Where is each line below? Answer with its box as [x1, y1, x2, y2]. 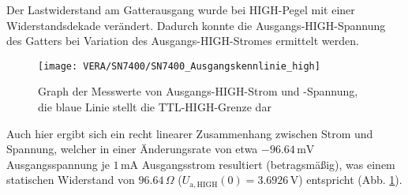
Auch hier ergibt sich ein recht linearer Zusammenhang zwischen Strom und [6, 125, 373, 141]
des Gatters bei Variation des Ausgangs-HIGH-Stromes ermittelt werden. [6, 32, 359, 49]
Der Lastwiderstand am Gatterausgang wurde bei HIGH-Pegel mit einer [6, 2, 355, 17]
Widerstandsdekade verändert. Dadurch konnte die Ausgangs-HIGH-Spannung [6, 17, 386, 33]
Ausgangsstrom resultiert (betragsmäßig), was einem [141, 156, 395, 172]
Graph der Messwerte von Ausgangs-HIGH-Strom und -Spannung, [38, 83, 358, 99]
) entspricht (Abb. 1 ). [298, 171, 402, 188]
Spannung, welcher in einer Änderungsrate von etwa [6, 141, 258, 157]
